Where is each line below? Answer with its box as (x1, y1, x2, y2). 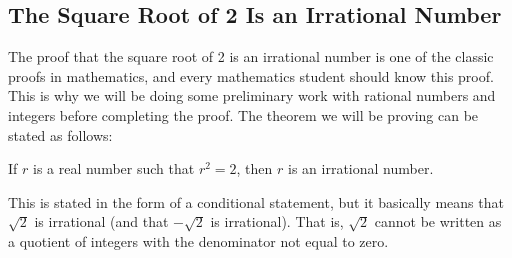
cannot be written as (374, 211, 502, 232)
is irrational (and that (34, 211, 169, 232)
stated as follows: (8, 124, 113, 145)
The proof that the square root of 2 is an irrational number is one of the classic (8, 46, 494, 67)
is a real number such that (32, 158, 195, 179)
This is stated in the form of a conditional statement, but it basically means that (8, 191, 504, 212)
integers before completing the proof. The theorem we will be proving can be (8, 104, 479, 125)
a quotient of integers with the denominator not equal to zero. (8, 230, 389, 251)
